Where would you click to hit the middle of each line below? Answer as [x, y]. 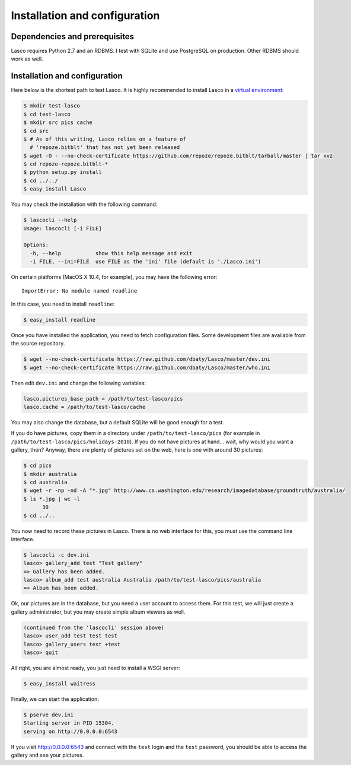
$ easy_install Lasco [55, 189]
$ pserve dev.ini [49, 715]
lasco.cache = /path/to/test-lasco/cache [84, 407]
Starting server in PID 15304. [69, 723]
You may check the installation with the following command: [84, 204]
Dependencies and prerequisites [73, 36]
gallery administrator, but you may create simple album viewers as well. [98, 612]
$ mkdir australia [50, 474]
